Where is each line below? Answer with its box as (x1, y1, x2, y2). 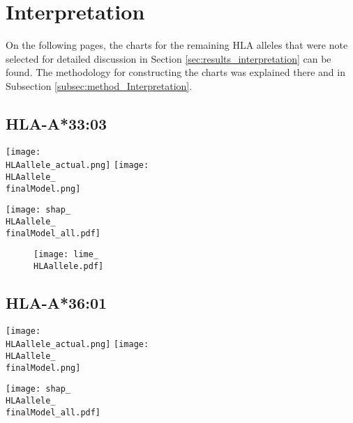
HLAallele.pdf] (33, 261, 104, 271)
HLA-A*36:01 (6, 292, 107, 313)
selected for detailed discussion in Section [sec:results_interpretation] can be (6, 51, 331, 66)
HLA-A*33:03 (6, 112, 107, 134)
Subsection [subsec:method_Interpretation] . (6, 78, 193, 93)
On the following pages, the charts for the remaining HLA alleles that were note (6, 38, 348, 52)
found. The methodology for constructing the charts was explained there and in (6, 65, 345, 79)
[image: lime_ (33, 249, 99, 260)
